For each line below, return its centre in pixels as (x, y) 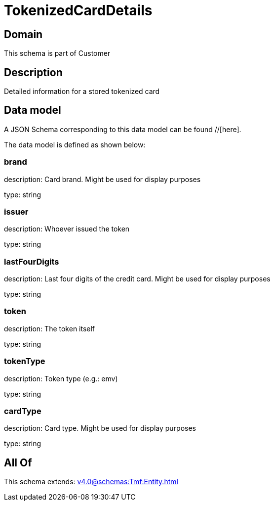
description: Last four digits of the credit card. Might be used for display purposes (137, 279)
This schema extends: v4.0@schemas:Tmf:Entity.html (91, 482)
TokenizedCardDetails (78, 10)
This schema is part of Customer (57, 53)
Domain (23, 34)
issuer (16, 211)
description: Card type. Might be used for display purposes (100, 428)
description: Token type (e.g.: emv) (61, 378)
